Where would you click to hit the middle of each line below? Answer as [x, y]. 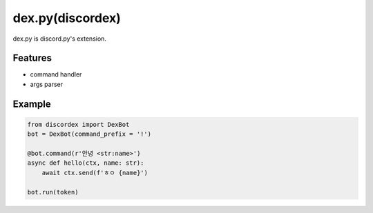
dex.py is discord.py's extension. [60, 39]
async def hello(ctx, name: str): [86, 163]
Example [32, 104]
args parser [47, 84]
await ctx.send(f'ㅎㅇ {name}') [95, 173]
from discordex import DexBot [78, 124]
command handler [56, 74]
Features [32, 58]
